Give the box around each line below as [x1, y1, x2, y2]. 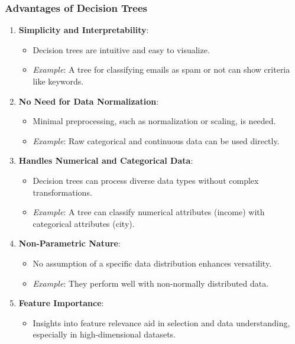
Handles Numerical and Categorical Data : [18, 154, 193, 167]
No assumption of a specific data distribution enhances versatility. [33, 257, 272, 269]
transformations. [33, 186, 92, 198]
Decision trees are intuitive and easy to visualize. [33, 43, 210, 56]
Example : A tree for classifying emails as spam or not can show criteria [33, 63, 290, 76]
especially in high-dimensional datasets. [33, 328, 176, 340]
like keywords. [33, 75, 84, 87]
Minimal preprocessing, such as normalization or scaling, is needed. [33, 115, 276, 127]
